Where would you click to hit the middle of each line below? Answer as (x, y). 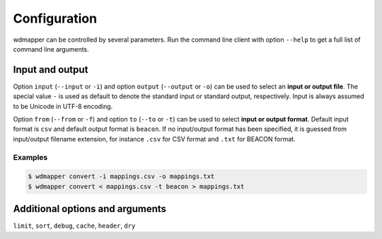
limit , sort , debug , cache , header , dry (74, 226)
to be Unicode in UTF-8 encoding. (63, 106)
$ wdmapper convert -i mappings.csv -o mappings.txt (121, 176)
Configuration (55, 18)
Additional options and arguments (89, 209)
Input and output (51, 70)
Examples (30, 157)
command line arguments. (51, 49)
